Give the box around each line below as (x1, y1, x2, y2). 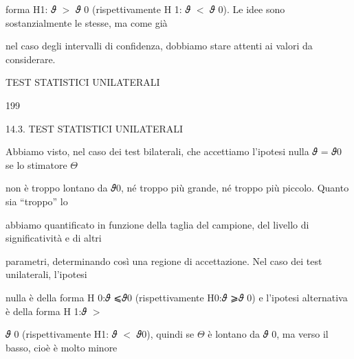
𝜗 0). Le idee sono (210, 2, 285, 16)
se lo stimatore (5, 157, 67, 172)
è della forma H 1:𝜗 (5, 303, 87, 318)
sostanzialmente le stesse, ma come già (5, 15, 168, 30)
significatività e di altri (5, 231, 102, 245)
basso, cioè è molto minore (5, 340, 118, 354)
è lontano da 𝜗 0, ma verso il (208, 327, 329, 341)
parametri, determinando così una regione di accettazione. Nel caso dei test (5, 253, 322, 268)
